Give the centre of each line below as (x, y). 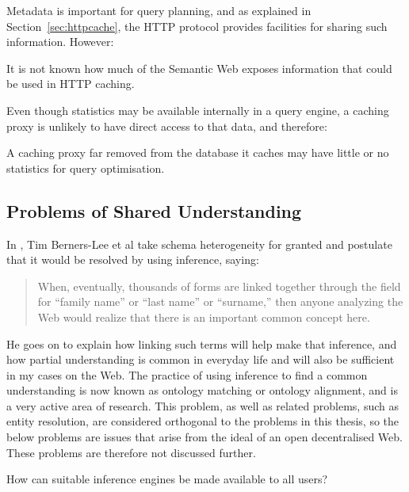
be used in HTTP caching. (71, 84)
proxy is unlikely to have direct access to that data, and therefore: (167, 126)
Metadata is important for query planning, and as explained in (159, 10)
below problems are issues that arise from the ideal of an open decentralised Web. (204, 437)
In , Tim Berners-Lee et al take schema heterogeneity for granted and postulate (199, 244)
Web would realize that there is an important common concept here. (204, 317)
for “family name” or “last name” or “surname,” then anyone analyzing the (220, 301)
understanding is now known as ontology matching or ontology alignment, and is (202, 390)
